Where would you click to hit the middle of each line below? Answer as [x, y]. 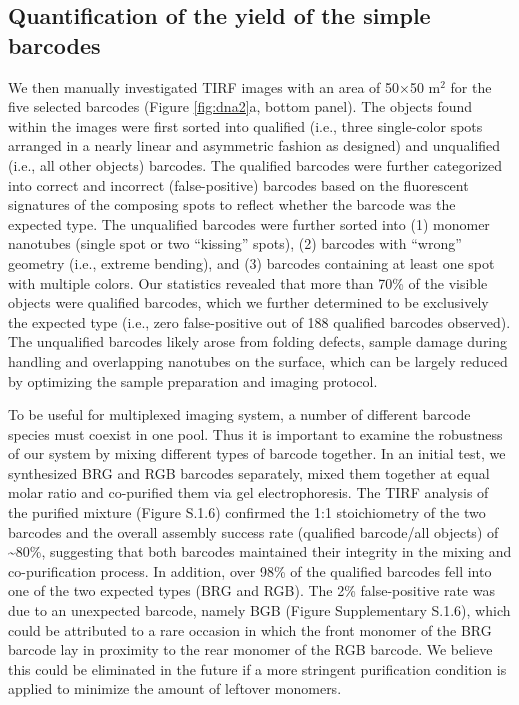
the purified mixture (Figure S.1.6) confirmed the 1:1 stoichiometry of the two [247, 512]
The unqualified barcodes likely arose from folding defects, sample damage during [258, 341]
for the [471, 86]
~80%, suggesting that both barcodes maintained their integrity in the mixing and [260, 551]
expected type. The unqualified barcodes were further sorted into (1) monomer [249, 223]
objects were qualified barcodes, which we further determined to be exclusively [248, 302]
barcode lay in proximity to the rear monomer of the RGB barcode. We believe [250, 649]
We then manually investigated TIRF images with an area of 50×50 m [224, 86]
